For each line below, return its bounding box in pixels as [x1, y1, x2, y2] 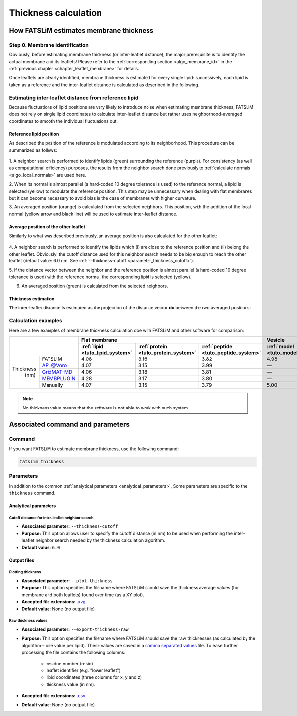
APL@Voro [42, 362, 67, 369]
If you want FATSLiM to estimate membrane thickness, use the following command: [9, 446, 179, 452]
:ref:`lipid [81, 343, 104, 350]
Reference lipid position [9, 131, 59, 137]
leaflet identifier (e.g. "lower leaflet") [46, 667, 121, 673]
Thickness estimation [9, 296, 55, 302]
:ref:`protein [138, 343, 168, 350]
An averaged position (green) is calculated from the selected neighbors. [21, 283, 168, 289]
